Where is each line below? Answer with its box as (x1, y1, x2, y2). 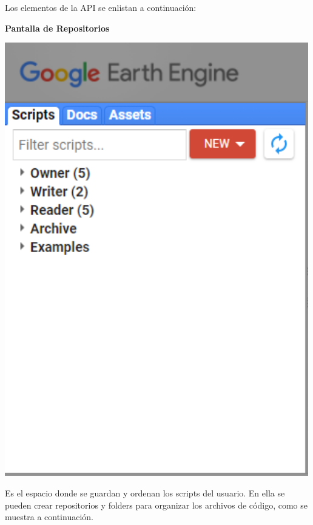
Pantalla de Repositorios (5, 21, 110, 34)
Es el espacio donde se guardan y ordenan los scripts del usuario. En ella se (5, 486, 285, 499)
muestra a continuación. (5, 510, 93, 523)
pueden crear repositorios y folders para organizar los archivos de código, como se (5, 498, 308, 511)
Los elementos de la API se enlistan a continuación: (5, 1, 197, 13)
